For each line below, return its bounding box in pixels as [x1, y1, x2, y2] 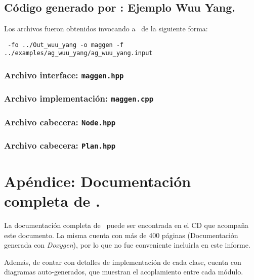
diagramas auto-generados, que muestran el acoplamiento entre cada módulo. [4, 266, 243, 277]
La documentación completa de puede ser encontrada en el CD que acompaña [4, 220, 249, 230]
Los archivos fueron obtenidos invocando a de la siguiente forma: [4, 23, 208, 34]
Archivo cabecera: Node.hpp [4, 115, 116, 128]
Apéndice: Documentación [4, 170, 191, 191]
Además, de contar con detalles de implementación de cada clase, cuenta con [4, 256, 241, 267]
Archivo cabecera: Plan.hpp [4, 139, 116, 152]
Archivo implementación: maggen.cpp [4, 92, 154, 105]
